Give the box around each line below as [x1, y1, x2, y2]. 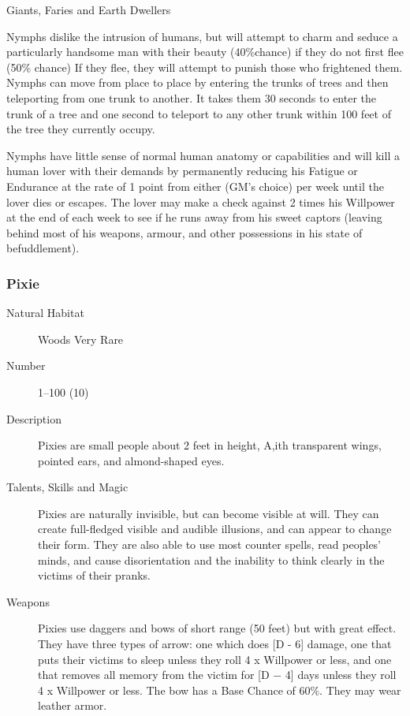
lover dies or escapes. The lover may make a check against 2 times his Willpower [6, 193, 395, 210]
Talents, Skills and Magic [6, 479, 129, 495]
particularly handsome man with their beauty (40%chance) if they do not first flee [6, 43, 404, 60]
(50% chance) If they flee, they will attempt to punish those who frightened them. [6, 58, 403, 75]
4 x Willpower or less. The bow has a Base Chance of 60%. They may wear [38, 681, 401, 698]
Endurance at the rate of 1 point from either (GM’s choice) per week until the [6, 177, 384, 194]
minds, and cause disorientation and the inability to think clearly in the [38, 551, 385, 568]
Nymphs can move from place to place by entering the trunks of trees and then [6, 74, 389, 91]
